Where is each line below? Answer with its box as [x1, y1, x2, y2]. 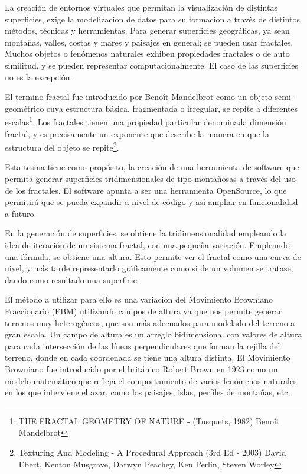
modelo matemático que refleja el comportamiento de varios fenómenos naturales [5, 374, 297, 387]
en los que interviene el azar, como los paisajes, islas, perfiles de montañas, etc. [5, 386, 290, 398]
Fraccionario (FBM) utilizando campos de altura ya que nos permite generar [5, 304, 282, 317]
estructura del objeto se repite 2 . [5, 139, 119, 153]
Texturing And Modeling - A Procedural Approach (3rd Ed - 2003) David [18, 446, 286, 458]
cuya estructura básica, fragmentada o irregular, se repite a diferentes [46, 102, 298, 114]
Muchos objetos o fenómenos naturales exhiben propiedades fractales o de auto [5, 47, 290, 60]
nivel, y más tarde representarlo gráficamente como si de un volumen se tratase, [5, 262, 293, 274]
